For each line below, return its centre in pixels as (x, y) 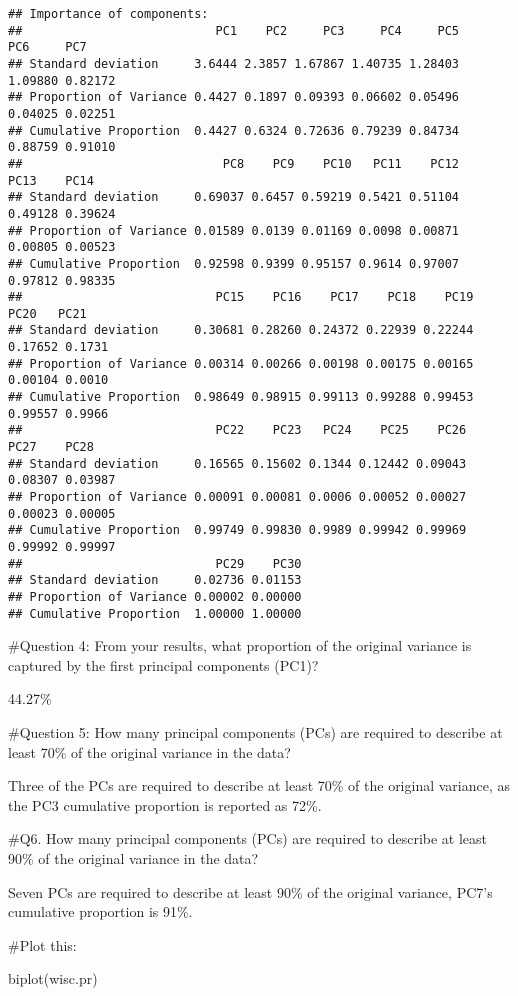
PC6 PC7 (47, 47)
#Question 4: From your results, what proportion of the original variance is (240, 645)
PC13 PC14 (51, 180)
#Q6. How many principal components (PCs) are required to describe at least (248, 838)
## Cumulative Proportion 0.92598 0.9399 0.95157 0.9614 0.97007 (234, 263)
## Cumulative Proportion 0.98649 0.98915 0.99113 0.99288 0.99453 (241, 397)
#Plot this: (42, 944)
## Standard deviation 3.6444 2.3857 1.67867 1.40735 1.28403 (234, 63)
